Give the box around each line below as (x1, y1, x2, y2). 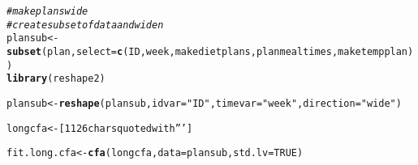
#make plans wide (6, 6, 88, 17)
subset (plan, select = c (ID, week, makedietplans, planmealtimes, (6, 45, 338, 57)
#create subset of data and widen (6, 19, 164, 31)
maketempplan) (338, 45, 414, 57)
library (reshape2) (6, 73, 106, 85)
